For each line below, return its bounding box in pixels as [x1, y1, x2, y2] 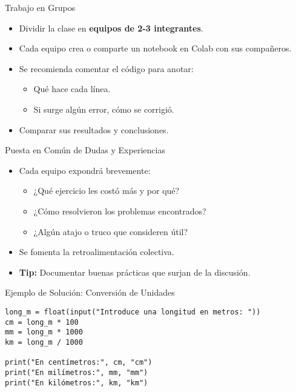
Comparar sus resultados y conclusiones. [19, 123, 169, 136]
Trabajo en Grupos [5, 1, 76, 13]
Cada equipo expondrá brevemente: [19, 164, 151, 176]
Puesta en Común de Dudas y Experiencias [5, 144, 165, 156]
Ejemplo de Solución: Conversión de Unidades [5, 286, 175, 299]
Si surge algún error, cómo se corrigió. [33, 102, 174, 115]
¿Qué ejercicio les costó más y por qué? [33, 184, 180, 197]
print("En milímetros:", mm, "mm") [5, 368, 148, 377]
